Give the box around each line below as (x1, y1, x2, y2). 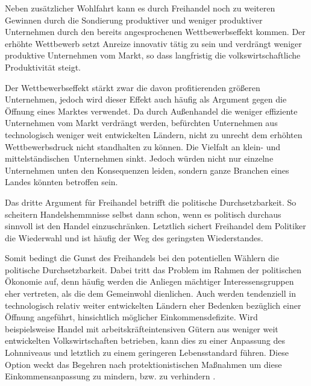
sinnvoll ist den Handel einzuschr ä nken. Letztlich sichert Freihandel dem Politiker (5, 220, 306, 232)
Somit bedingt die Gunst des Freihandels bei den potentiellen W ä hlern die (5, 252, 279, 264)
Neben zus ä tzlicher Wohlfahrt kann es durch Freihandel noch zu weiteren (5, 2, 275, 14)
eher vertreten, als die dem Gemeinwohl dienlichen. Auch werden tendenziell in (5, 287, 296, 300)
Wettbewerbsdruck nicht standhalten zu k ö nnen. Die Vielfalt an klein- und (5, 140, 281, 153)
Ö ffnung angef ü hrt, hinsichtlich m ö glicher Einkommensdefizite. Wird (5, 311, 258, 323)
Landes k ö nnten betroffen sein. (5, 176, 118, 188)
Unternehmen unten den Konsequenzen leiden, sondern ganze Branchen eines (5, 163, 289, 176)
